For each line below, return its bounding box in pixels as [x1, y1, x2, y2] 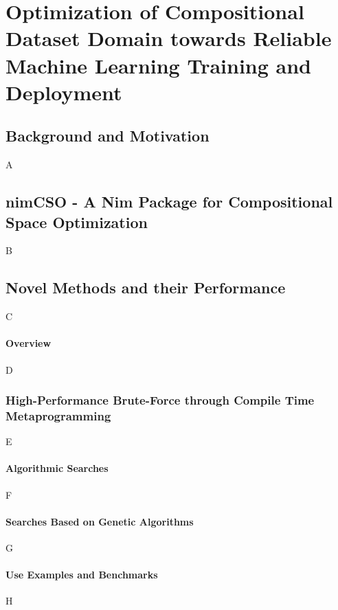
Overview [5, 336, 52, 350]
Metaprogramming [5, 407, 111, 424]
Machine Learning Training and [5, 51, 311, 79]
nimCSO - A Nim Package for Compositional [5, 191, 333, 212]
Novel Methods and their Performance [5, 277, 286, 298]
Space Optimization [5, 211, 148, 232]
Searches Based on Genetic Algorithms [5, 514, 194, 528]
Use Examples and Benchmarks [5, 567, 158, 582]
